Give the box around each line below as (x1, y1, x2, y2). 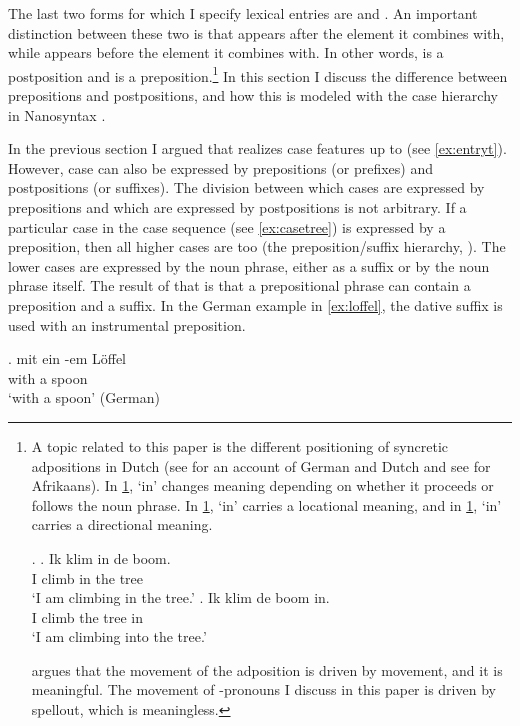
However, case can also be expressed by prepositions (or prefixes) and (8, 157, 433, 178)
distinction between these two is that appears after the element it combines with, (8, 22, 505, 43)
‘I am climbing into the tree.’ (31, 626, 207, 647)
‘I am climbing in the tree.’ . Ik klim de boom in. (31, 587, 330, 608)
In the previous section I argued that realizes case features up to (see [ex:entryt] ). (8, 138, 507, 159)
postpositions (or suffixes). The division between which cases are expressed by (8, 177, 485, 198)
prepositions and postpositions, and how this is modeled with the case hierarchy (8, 85, 498, 106)
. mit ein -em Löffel (8, 348, 126, 369)
